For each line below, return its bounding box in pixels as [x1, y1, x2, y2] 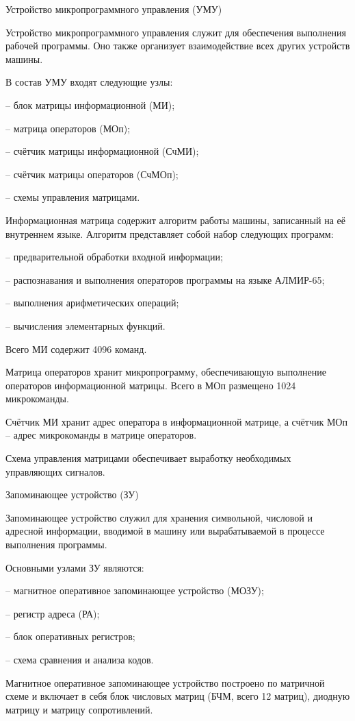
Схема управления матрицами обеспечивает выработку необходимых [5, 451, 291, 465]
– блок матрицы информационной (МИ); [5, 97, 175, 112]
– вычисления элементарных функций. [5, 318, 166, 332]
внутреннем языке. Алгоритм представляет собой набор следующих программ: [5, 226, 334, 241]
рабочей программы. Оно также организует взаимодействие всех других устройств [5, 38, 350, 53]
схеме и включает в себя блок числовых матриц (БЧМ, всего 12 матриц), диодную [5, 689, 350, 703]
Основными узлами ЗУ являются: [5, 560, 144, 574]
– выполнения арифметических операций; [5, 295, 179, 310]
